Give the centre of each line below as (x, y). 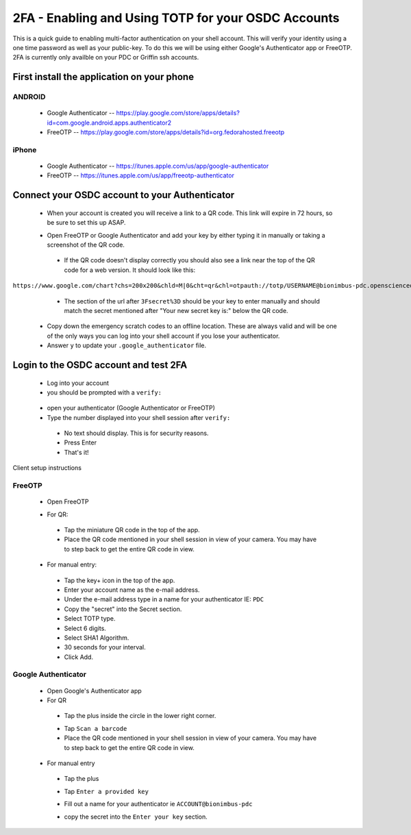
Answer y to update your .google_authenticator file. (127, 345)
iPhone (25, 149)
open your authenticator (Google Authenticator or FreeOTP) (131, 408)
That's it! (76, 452)
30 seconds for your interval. (105, 647)
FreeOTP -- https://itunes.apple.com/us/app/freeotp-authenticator (140, 175)
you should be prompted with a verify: (104, 392)
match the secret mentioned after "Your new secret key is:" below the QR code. (176, 310)
